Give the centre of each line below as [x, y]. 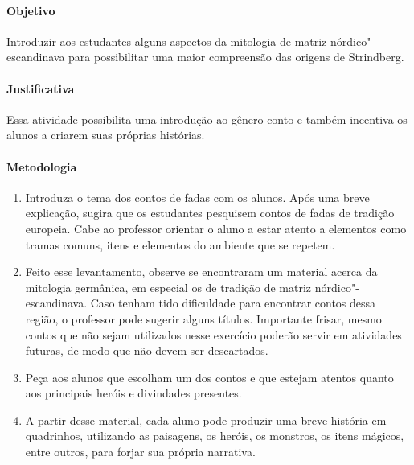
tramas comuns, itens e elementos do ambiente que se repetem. [180, 244]
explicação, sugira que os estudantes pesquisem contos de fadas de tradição [210, 213]
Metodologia [42, 166]
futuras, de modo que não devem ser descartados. [147, 350]
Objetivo [31, 10]
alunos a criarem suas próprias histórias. [106, 135]
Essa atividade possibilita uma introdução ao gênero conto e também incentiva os [207, 119]
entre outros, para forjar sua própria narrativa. [140, 452]
